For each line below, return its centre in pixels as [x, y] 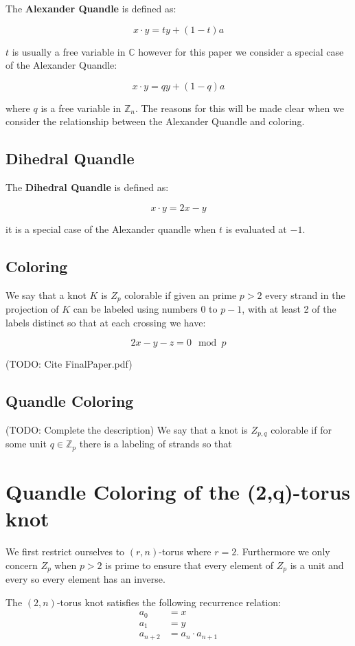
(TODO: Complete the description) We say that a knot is [127, 430]
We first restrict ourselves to [65, 552]
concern [22, 565]
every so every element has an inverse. [85, 579]
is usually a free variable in [69, 51]
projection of [32, 309]
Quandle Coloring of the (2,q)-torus [178, 492]
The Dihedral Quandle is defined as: [87, 187]
